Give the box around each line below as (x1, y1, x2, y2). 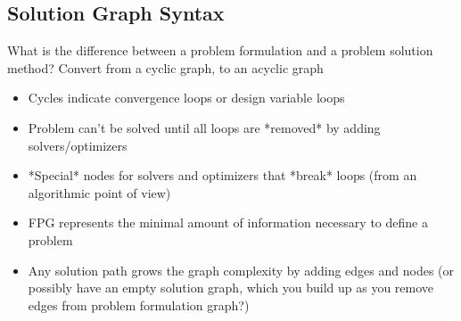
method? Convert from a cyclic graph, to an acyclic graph (7, 58, 324, 77)
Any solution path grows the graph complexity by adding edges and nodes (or (28, 260, 455, 279)
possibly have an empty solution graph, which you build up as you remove (28, 278, 434, 297)
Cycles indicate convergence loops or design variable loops (28, 88, 345, 107)
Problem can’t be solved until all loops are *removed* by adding (28, 118, 381, 136)
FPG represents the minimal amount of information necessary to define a (28, 213, 428, 232)
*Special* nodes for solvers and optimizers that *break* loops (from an (28, 166, 417, 185)
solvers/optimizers (28, 136, 128, 154)
